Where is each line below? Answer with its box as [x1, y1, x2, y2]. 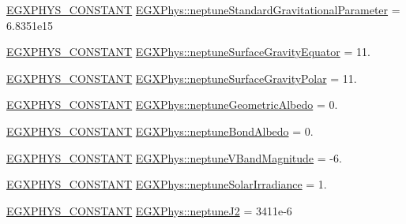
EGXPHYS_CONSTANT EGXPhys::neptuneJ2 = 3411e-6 [6, 202, 292, 218]
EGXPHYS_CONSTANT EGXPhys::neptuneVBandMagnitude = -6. [6, 149, 342, 166]
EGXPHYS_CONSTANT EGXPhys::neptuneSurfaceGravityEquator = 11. [6, 43, 370, 60]
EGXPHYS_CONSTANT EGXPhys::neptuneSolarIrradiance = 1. [6, 176, 327, 192]
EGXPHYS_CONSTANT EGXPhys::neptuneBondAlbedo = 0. [6, 122, 314, 139]
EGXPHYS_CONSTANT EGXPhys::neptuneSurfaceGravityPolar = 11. [6, 69, 357, 86]
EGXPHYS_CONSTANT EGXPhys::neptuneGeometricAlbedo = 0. [6, 96, 338, 113]
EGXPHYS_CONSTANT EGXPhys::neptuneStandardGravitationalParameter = [6, 2, 400, 17]
